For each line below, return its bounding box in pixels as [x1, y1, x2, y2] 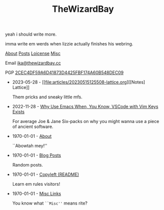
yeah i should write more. [5, 31, 57, 38]
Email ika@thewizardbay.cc [5, 60, 61, 66]
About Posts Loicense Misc [5, 50, 61, 56]
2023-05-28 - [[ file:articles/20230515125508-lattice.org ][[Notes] [12, 79, 145, 85]
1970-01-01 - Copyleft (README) [12, 171, 79, 177]
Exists [12, 109, 25, 115]
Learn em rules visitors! [12, 181, 60, 187]
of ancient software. [12, 124, 53, 129]
